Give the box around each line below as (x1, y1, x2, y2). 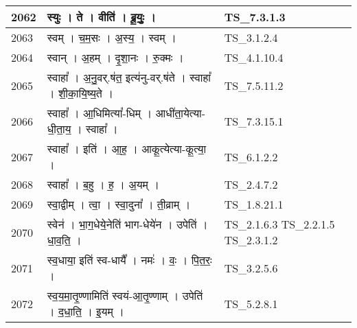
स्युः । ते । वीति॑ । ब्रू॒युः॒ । (47, 9, 156, 25)
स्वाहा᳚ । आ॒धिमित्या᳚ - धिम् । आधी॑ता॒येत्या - (47, 105, 205, 121)
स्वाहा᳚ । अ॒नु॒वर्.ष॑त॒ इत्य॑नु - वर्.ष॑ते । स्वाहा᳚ (47, 69, 211, 85)
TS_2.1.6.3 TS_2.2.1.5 (224, 216, 335, 232)
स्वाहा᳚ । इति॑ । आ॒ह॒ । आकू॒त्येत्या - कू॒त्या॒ (47, 141, 207, 156)
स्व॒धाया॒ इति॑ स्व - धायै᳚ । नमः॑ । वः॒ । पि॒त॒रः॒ (47, 252, 212, 268)
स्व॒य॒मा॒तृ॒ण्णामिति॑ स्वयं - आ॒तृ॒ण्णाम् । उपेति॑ (47, 288, 203, 303)
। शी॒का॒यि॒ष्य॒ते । (47, 85, 113, 101)
